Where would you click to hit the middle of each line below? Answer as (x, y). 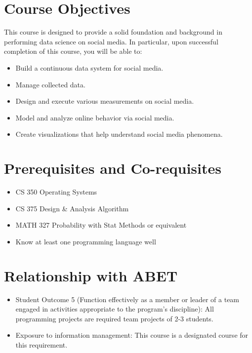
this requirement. (42, 344)
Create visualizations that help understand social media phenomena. (119, 134)
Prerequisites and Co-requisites (113, 168)
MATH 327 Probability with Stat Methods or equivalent (101, 225)
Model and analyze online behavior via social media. (95, 117)
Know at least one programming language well (86, 241)
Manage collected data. (50, 84)
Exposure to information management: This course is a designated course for (132, 335)
